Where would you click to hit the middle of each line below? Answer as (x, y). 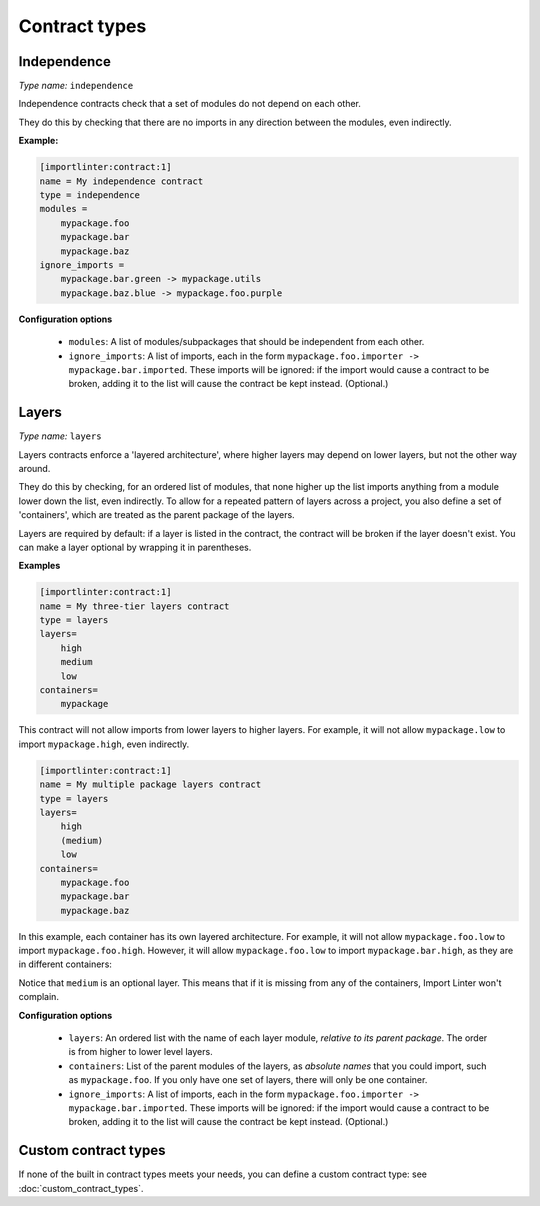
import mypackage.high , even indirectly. (104, 744)
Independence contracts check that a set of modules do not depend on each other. (190, 104)
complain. (39, 997)
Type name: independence (76, 86)
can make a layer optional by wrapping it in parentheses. (135, 547)
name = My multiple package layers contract (150, 784)
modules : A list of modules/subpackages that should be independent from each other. (246, 342)
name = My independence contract (121, 181)
